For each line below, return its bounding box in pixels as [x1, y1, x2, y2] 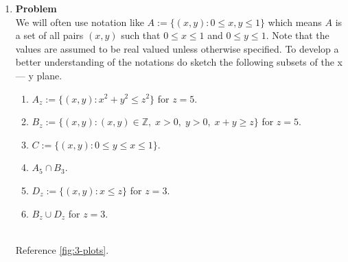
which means [268, 14, 322, 29]
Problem [15, 1, 57, 15]
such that [121, 28, 161, 42]
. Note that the [266, 28, 329, 42]
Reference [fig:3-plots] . [15, 242, 109, 257]
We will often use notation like [15, 14, 144, 29]
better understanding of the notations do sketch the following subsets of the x [15, 55, 343, 69]
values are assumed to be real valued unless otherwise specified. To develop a [15, 41, 339, 55]
